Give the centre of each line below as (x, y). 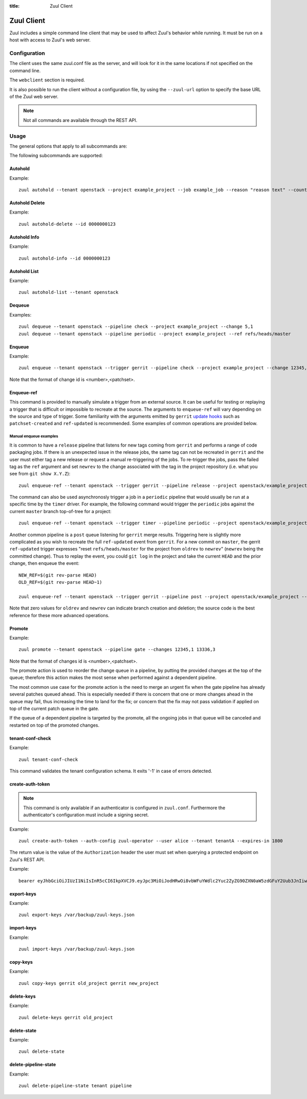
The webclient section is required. (47, 80)
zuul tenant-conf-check (48, 759)
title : (15, 6)
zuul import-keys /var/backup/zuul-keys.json (77, 949)
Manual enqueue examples (34, 436)
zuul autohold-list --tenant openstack (69, 292)
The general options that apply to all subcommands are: (68, 146)
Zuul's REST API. (27, 859)
